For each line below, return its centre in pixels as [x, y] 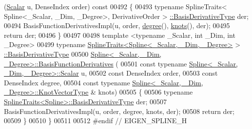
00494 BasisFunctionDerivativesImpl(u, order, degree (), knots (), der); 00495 [117, 25]
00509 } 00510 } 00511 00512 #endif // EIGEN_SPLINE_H [96, 121]
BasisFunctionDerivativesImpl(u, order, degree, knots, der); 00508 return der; [119, 111]
